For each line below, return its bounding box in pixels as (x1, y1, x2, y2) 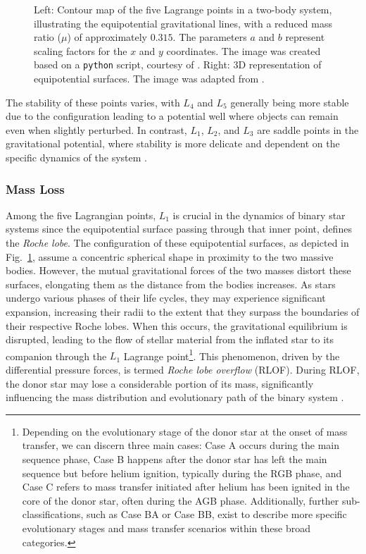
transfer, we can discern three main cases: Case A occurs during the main (22, 438, 339, 453)
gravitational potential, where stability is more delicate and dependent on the (6, 136, 340, 151)
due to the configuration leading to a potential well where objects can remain (6, 109, 339, 123)
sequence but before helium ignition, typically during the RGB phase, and (22, 465, 342, 480)
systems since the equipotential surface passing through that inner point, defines (6, 221, 352, 236)
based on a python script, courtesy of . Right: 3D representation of (34, 57, 322, 72)
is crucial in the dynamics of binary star (172, 207, 346, 222)
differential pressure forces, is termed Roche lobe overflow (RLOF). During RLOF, (6, 362, 360, 376)
